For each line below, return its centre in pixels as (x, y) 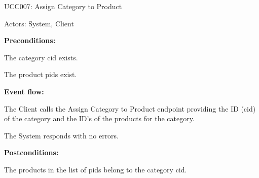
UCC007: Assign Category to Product (63, 6)
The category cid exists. (41, 57)
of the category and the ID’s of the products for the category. (99, 118)
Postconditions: (31, 152)
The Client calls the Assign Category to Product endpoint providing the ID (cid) (130, 108)
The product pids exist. (41, 74)
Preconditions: (30, 40)
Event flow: (24, 91)
